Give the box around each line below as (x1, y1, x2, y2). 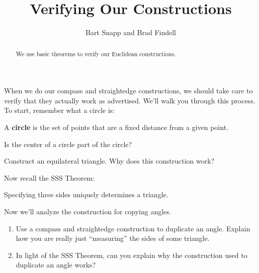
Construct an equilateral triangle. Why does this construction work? (4, 156, 215, 166)
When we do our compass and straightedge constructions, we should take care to (4, 85, 253, 96)
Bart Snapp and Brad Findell (85, 27, 176, 38)
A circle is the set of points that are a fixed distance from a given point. (4, 121, 228, 132)
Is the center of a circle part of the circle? (4, 139, 132, 149)
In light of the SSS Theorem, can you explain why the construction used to (16, 249, 247, 260)
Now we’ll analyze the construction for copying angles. (4, 206, 171, 216)
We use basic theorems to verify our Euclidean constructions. (16, 49, 176, 58)
